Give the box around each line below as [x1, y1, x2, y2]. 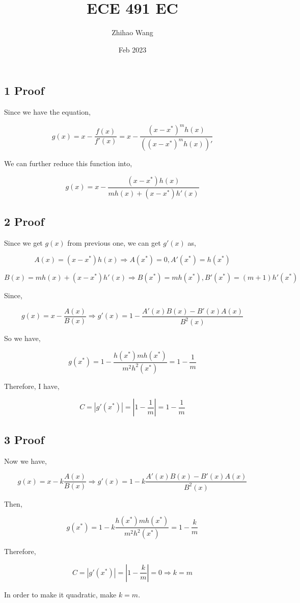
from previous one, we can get [67, 237, 161, 248]
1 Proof [4, 83, 44, 98]
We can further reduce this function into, [4, 158, 132, 169]
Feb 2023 [118, 44, 147, 55]
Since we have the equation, [4, 107, 91, 117]
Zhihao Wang [112, 27, 153, 38]
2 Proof [4, 213, 44, 229]
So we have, [4, 333, 41, 344]
